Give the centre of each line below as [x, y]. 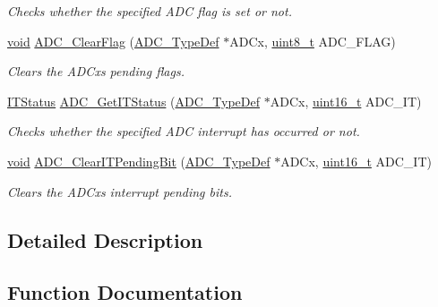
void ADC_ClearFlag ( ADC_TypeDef [113, 41]
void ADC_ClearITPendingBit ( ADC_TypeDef [139, 161]
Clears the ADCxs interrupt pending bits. [120, 191]
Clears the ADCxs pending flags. [96, 71]
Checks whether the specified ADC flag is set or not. [150, 11]
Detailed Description [105, 239]
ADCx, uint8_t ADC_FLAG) [313, 41]
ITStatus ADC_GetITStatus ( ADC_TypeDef [134, 101]
